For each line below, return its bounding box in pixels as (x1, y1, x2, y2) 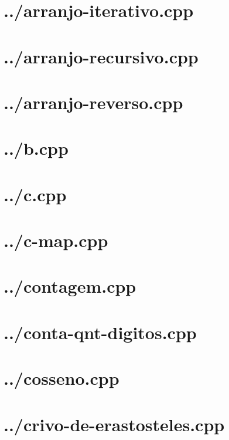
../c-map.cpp (4, 228, 108, 252)
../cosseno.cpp (4, 366, 119, 390)
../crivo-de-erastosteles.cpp (4, 412, 225, 436)
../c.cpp (4, 182, 67, 206)
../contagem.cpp (4, 274, 136, 298)
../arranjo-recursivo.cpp (4, 44, 199, 68)
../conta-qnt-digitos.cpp (4, 320, 197, 344)
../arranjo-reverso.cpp (4, 90, 183, 114)
